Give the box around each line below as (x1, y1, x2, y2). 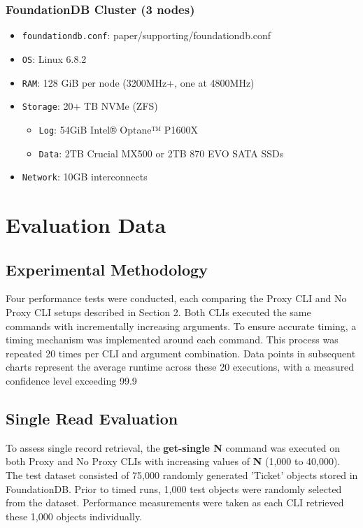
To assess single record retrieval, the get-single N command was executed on (6, 440, 340, 455)
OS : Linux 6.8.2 (22, 51, 87, 66)
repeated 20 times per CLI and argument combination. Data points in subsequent (6, 345, 356, 360)
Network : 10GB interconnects (22, 169, 148, 184)
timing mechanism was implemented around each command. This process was (6, 332, 339, 347)
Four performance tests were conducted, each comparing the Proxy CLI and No (6, 291, 347, 306)
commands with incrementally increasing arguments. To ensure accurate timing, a (6, 318, 357, 333)
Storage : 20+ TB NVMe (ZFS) (22, 99, 158, 113)
